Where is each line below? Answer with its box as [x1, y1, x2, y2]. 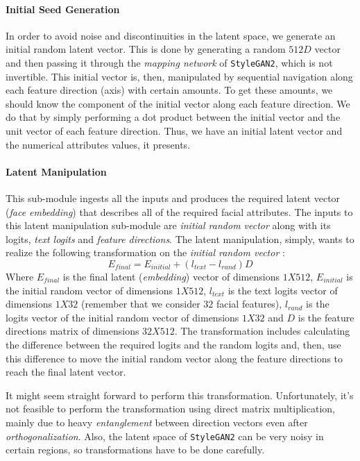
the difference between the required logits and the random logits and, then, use [6, 337, 341, 351]
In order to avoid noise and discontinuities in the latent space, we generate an [6, 28, 336, 42]
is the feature [298, 310, 354, 324]
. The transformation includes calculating [174, 324, 350, 338]
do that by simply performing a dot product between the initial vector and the [6, 110, 341, 124]
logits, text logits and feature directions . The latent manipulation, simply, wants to [6, 231, 354, 246]
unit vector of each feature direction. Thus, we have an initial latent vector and [6, 124, 343, 138]
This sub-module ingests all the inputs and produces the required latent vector [6, 191, 341, 205]
